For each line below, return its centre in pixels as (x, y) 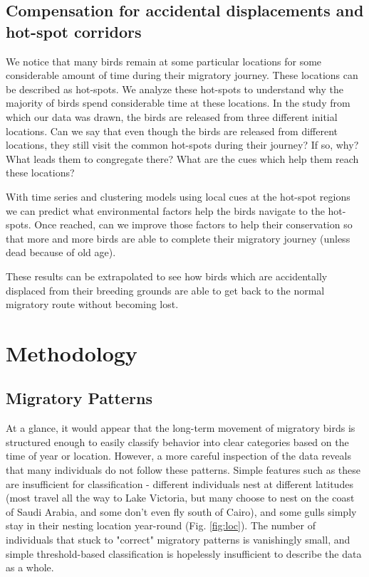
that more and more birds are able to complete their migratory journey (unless (178, 238)
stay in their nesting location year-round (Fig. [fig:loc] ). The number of (161, 525)
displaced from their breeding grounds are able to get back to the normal (165, 290)
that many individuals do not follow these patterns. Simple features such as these (183, 470)
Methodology (72, 353)
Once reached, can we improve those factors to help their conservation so (193, 224)
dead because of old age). (61, 252)
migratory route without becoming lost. (92, 304)
